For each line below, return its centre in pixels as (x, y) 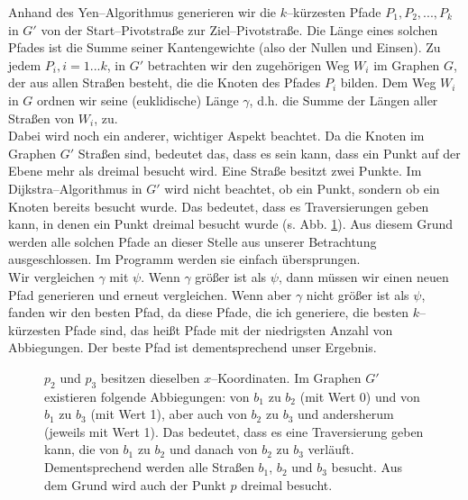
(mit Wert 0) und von (360, 396)
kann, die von (82, 449)
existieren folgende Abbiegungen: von (147, 396)
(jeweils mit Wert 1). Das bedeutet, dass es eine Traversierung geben (234, 431)
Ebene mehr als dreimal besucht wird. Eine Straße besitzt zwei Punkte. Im (215, 171)
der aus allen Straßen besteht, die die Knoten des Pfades (165, 82)
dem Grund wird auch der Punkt (135, 484)
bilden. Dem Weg (388, 82)
